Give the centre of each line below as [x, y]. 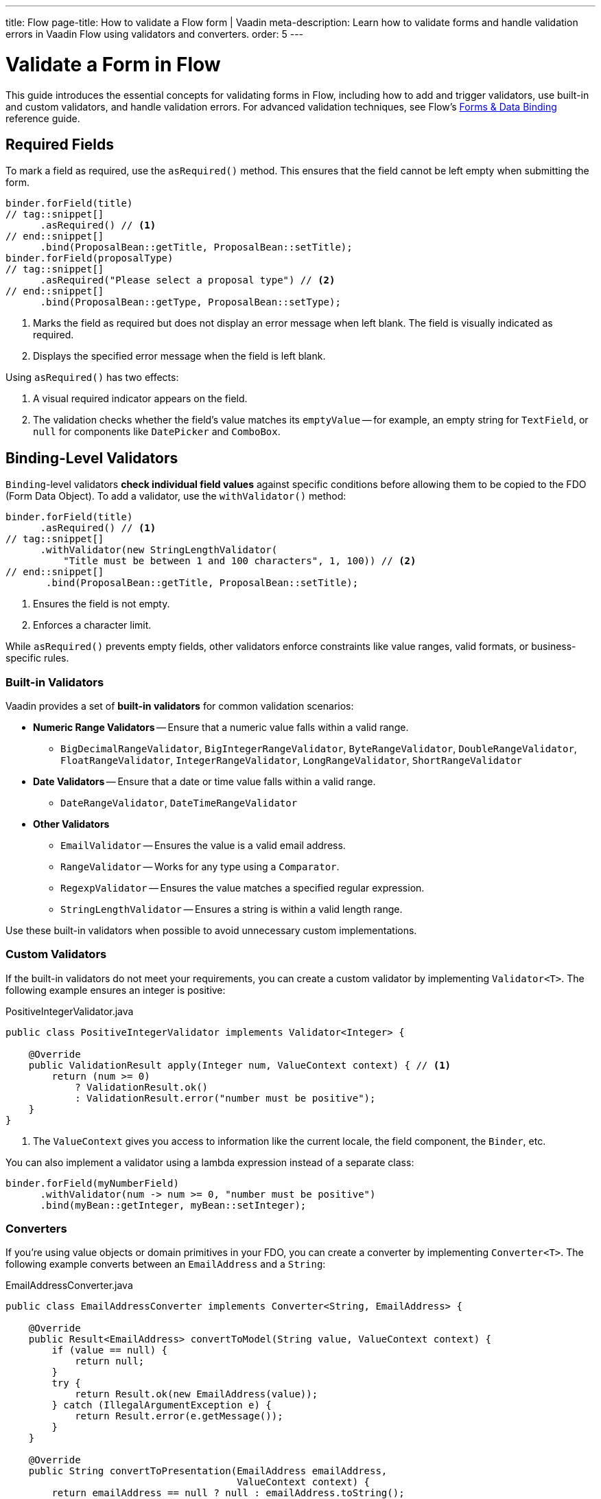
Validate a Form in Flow [113, 64]
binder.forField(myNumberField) [92, 1183]
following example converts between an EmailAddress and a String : [166, 1264]
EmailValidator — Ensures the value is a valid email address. [203, 845]
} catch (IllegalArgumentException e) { [162, 1405]
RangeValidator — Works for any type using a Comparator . [200, 866]
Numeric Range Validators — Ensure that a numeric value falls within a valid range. [221, 727]
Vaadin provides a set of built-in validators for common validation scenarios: [180, 706]
